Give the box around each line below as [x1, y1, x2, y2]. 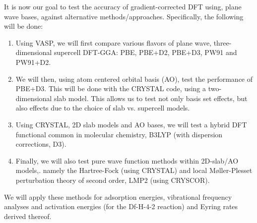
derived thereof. [4, 211, 52, 221]
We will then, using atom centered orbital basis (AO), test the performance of [15, 73, 253, 84]
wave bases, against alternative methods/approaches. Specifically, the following [4, 11, 244, 21]
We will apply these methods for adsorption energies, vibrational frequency [4, 191, 232, 202]
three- [213, 37, 232, 48]
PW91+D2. [15, 56, 51, 67]
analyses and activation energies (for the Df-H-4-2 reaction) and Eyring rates [4, 201, 238, 212]
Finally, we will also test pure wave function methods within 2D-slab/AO [15, 155, 239, 166]
